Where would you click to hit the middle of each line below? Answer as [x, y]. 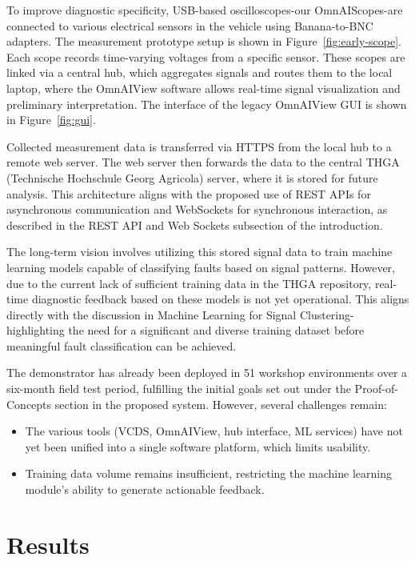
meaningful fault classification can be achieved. [122, 345]
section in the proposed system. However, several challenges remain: [221, 404]
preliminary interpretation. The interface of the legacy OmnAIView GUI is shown [207, 104]
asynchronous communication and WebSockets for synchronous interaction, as [197, 209]
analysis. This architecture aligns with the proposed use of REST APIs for [189, 193]
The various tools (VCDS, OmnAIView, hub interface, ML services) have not [214, 431]
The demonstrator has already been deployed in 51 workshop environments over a [207, 373]
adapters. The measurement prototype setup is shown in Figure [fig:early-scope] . [204, 41]
